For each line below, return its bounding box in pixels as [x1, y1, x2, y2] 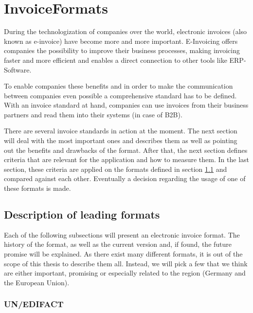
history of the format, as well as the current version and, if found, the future [4, 239, 232, 249]
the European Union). [4, 277, 70, 287]
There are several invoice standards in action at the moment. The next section [4, 126, 237, 136]
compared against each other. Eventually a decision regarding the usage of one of [4, 173, 246, 184]
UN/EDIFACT [4, 298, 64, 310]
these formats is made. [4, 183, 71, 193]
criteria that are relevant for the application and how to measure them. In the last [4, 154, 249, 165]
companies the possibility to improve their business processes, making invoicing [4, 45, 240, 55]
